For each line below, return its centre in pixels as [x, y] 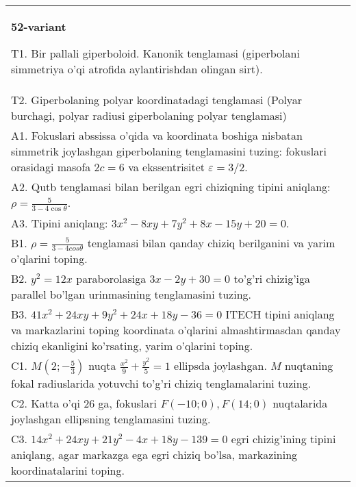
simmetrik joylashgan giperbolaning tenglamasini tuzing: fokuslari [169, 151]
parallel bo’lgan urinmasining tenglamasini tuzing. [131, 295]
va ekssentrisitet [167, 167]
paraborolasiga [111, 279]
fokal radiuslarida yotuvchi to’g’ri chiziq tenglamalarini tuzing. [161, 384]
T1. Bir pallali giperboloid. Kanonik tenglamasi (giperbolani [155, 53]
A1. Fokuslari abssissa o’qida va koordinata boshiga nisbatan [157, 135]
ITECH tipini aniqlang [280, 314]
